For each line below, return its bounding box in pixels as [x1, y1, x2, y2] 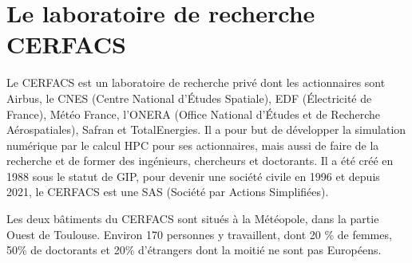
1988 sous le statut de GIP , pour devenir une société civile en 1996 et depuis [6, 167, 380, 184]
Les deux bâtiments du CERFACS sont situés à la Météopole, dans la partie [6, 210, 379, 227]
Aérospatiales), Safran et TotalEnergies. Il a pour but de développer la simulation [6, 121, 406, 138]
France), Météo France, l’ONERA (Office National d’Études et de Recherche [6, 105, 381, 122]
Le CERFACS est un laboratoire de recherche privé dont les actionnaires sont [6, 74, 386, 91]
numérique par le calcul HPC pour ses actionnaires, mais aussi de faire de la [6, 136, 379, 153]
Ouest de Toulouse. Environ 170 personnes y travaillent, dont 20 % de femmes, [6, 226, 392, 242]
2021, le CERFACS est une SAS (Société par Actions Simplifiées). [6, 183, 329, 200]
